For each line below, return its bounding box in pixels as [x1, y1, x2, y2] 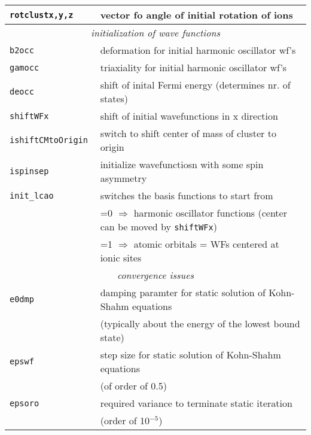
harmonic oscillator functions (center [133, 206, 287, 220]
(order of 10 [100, 413, 150, 427]
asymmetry [100, 171, 147, 185]
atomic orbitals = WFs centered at [133, 237, 279, 251]
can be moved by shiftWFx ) [100, 220, 217, 233]
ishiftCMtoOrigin [10, 135, 88, 145]
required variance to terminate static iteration [100, 396, 292, 410]
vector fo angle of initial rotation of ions [100, 8, 293, 22]
